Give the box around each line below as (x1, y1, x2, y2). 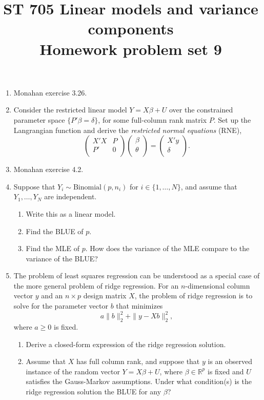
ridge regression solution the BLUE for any (26, 386, 161, 396)
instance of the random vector (26, 366, 120, 376)
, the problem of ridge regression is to (134, 290, 253, 301)
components (88, 18, 174, 39)
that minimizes (116, 300, 163, 311)
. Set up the (213, 114, 251, 125)
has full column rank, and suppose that (76, 356, 200, 367)
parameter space (13, 114, 65, 125)
